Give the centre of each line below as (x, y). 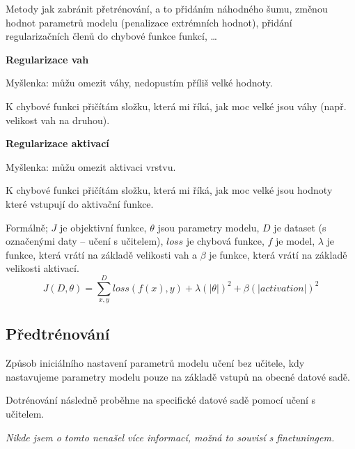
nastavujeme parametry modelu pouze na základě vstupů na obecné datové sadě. (178, 376)
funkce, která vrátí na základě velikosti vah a (102, 254)
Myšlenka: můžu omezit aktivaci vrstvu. (91, 166)
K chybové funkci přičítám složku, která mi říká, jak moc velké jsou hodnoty (169, 190)
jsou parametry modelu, (208, 227)
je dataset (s (300, 227)
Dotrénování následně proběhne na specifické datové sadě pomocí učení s (161, 400)
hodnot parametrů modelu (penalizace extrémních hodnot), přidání (149, 22)
